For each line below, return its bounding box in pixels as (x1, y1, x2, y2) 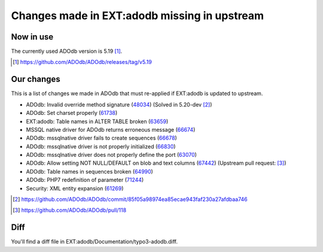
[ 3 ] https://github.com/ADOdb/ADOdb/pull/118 (13, 207, 127, 214)
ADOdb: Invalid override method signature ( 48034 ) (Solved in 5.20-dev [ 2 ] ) (26, 101, 212, 108)
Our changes (11, 74, 61, 84)
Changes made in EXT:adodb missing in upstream (11, 9, 264, 22)
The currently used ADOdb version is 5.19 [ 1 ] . (11, 48, 123, 55)
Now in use (11, 32, 54, 42)
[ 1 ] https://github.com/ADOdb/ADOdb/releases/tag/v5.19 (13, 59, 152, 66)
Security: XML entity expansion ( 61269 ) (26, 184, 124, 192)
